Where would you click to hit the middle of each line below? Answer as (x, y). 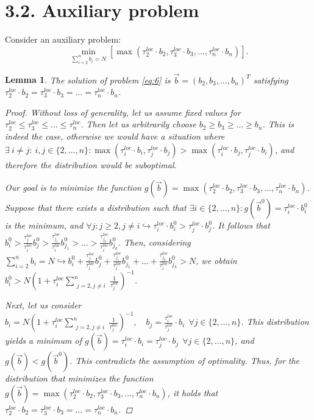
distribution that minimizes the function (79, 378)
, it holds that (193, 392)
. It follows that (241, 225)
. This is (278, 124)
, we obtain (216, 260)
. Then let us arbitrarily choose (138, 124)
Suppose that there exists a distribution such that (96, 208)
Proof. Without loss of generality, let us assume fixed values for (123, 112)
